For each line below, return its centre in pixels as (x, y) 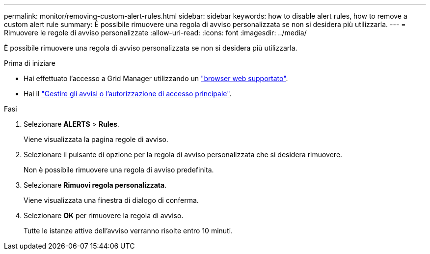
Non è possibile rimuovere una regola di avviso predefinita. (119, 170)
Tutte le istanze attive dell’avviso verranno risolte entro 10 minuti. (128, 231)
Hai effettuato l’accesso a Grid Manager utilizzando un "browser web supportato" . (156, 78)
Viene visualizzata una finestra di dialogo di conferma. (111, 200)
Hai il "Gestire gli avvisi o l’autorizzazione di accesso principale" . (128, 94)
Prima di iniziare (30, 63)
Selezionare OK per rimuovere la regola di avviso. (104, 215)
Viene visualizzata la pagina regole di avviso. (96, 139)
